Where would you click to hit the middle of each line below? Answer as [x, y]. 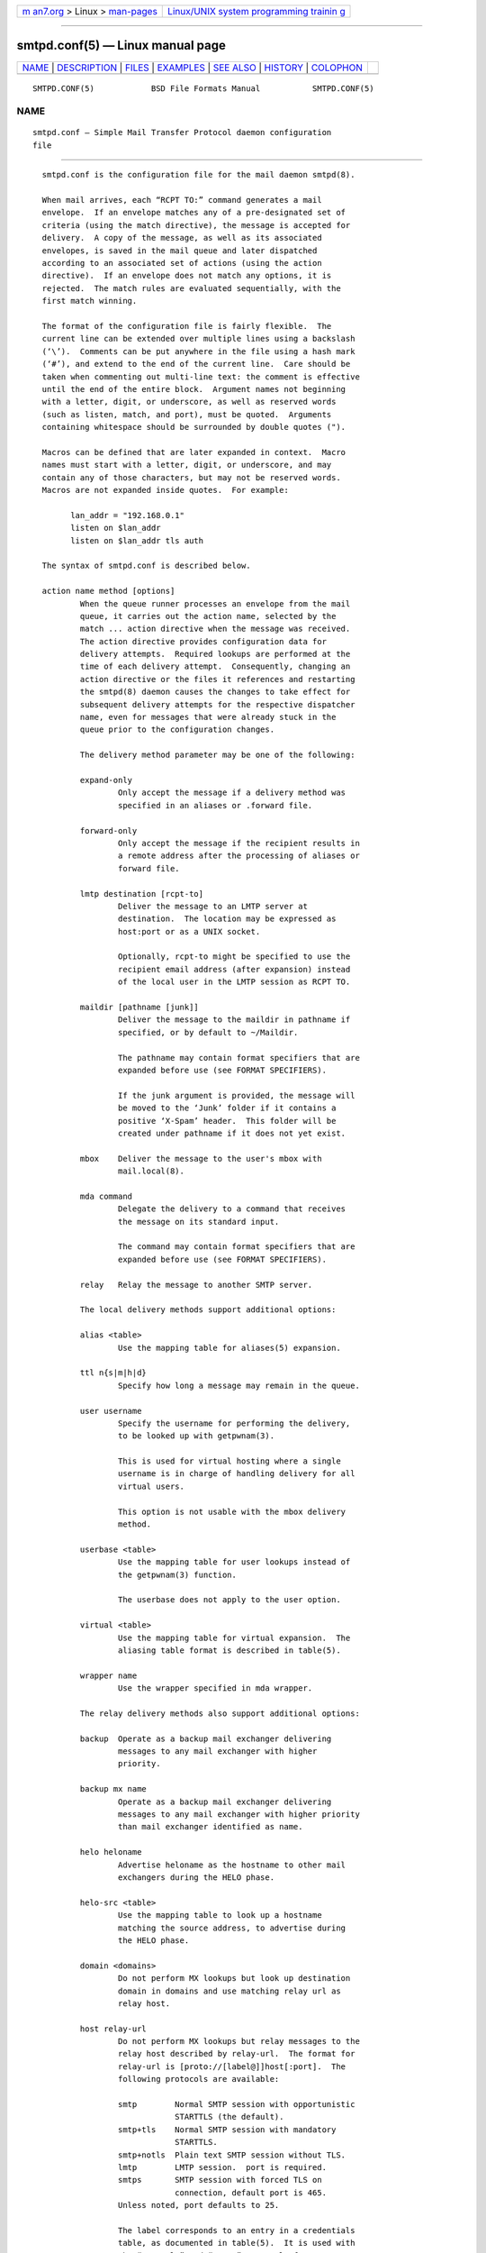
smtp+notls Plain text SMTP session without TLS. [232, 2155]
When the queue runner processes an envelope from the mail [215, 603]
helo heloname [111, 1852]
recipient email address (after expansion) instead [234, 969]
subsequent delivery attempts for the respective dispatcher [217, 704]
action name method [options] [108, 591]
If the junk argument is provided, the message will [236, 1095]
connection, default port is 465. [251, 2193]
